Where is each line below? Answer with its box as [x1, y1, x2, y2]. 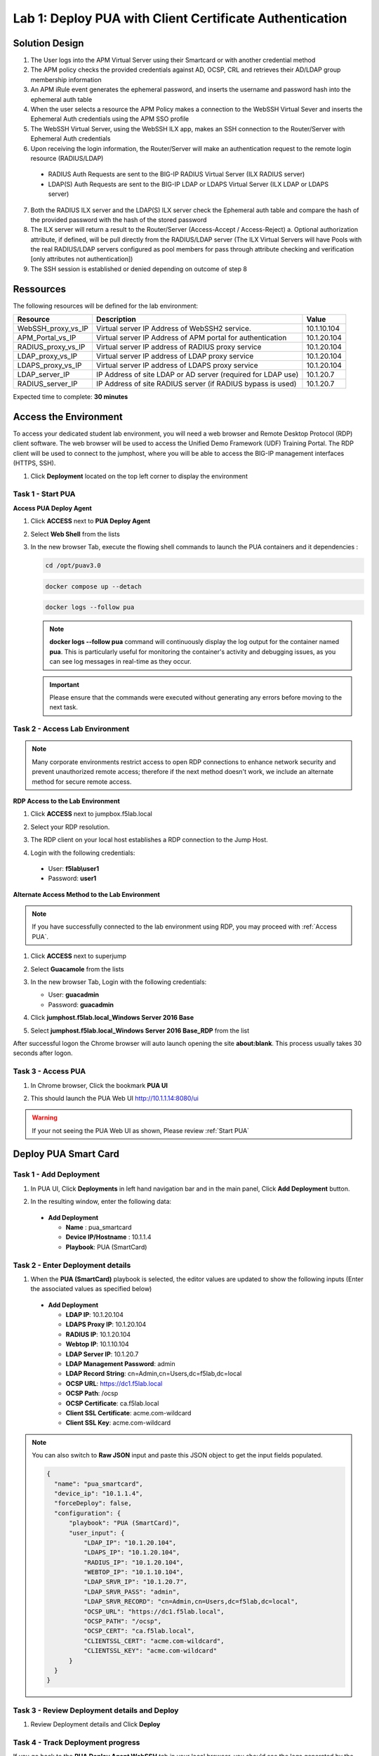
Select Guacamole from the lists [30, 964, 124, 973]
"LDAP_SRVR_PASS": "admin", [83, 1587, 180, 1596]
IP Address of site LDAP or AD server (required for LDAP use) [95, 369, 299, 379]
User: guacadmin [48, 990, 100, 999]
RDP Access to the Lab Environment [13, 797, 121, 805]
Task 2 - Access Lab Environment [13, 724, 130, 734]
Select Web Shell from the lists [30, 530, 121, 538]
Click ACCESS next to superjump [30, 952, 126, 960]
